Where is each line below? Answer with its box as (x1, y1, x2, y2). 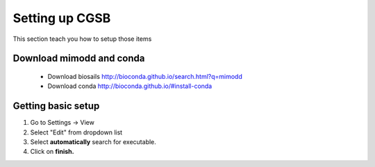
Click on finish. (30, 148, 74, 156)
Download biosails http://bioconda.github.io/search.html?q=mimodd (47, 72, 243, 80)
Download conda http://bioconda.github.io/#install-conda (47, 82, 212, 90)
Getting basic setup (12, 100, 100, 112)
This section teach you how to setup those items (12, 35, 152, 43)
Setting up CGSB (12, 10, 111, 26)
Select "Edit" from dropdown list (30, 128, 123, 137)
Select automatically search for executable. (30, 138, 156, 146)
